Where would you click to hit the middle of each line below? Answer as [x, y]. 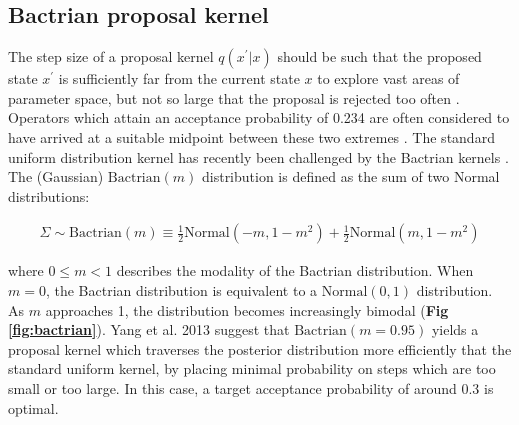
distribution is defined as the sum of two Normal [350, 176]
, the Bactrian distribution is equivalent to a [181, 289]
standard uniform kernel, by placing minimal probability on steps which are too [252, 368]
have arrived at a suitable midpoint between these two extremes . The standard [251, 136]
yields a [455, 329]
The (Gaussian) [56, 176]
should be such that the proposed [379, 56]
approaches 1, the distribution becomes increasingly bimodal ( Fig [247, 309]
